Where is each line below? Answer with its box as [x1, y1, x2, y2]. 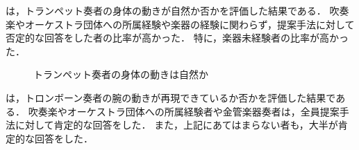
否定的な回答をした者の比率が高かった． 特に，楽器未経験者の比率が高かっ [6, 30, 349, 45]
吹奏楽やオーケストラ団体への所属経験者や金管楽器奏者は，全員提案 [28, 104, 340, 118]
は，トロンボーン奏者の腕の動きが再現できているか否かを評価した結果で [6, 90, 336, 104]
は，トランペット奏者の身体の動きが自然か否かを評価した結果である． [6, 3, 326, 17]
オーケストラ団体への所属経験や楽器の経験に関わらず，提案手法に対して [24, 17, 355, 31]
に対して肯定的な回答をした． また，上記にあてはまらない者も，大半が [15, 118, 338, 132]
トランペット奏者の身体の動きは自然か [33, 67, 208, 82]
